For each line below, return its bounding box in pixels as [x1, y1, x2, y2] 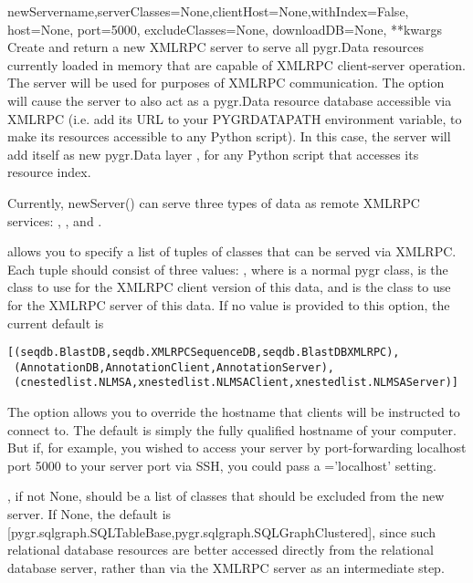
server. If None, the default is [7, 505, 172, 524]
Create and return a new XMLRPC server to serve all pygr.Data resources [7, 37, 425, 57]
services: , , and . [7, 211, 102, 230]
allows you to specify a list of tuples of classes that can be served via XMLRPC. [7, 242, 457, 261]
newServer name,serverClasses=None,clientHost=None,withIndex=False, [7, 2, 409, 20]
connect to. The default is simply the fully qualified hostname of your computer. [7, 420, 457, 439]
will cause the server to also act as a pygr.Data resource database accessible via [7, 90, 452, 109]
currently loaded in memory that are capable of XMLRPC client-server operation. [7, 55, 466, 74]
